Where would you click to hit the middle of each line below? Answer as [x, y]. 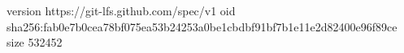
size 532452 [35, 42]
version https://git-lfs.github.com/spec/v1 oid [121, 10]
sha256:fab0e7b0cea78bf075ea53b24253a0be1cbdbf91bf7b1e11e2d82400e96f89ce [202, 26]
